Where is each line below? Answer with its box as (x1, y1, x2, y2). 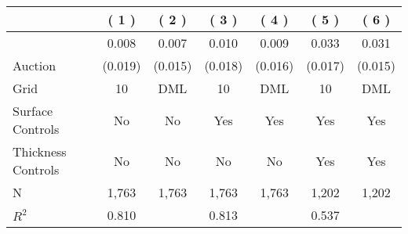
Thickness (13, 142, 67, 160)
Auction (13, 56, 56, 74)
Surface (13, 102, 53, 120)
